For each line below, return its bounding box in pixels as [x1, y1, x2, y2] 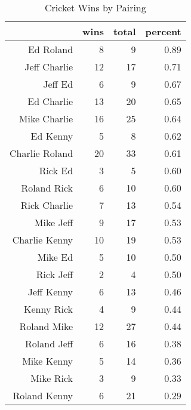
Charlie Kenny [12, 233, 73, 246]
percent [145, 24, 181, 38]
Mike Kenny [22, 354, 73, 368]
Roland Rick [21, 181, 73, 195]
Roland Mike [19, 319, 73, 333]
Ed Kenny [30, 129, 73, 143]
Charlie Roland [10, 146, 73, 160]
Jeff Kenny [27, 285, 73, 298]
